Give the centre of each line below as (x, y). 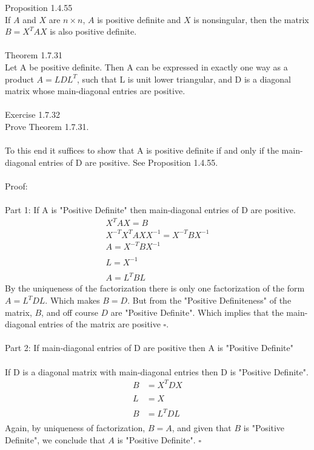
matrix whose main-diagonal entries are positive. (95, 91)
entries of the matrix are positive (100, 324)
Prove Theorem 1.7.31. (47, 126)
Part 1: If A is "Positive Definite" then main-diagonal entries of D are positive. (150, 210)
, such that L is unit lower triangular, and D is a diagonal (184, 79)
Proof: (16, 186)
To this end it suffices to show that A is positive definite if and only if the (142, 150)
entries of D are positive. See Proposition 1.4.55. (129, 162)
